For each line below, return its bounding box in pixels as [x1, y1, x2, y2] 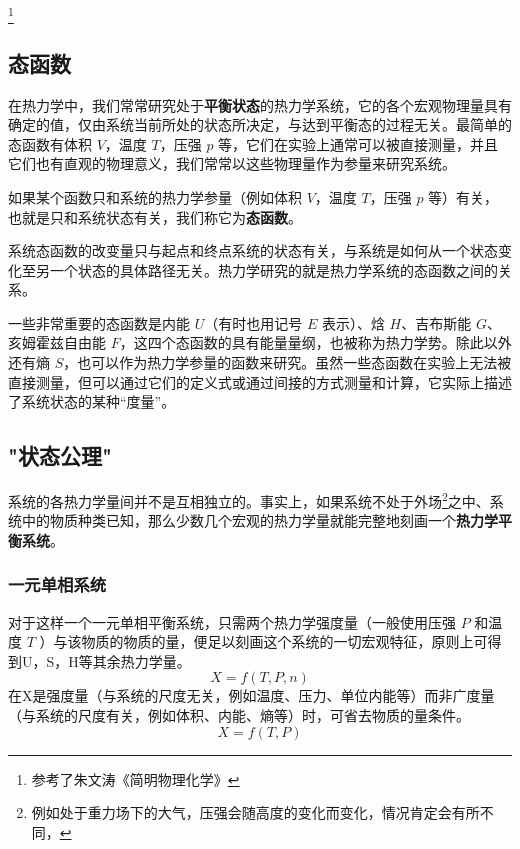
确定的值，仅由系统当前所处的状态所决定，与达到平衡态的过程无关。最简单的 [8, 114, 512, 135]
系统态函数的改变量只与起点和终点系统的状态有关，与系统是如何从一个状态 [8, 240, 498, 261]
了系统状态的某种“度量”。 [8, 391, 176, 412]
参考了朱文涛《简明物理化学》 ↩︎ [31, 768, 240, 789]
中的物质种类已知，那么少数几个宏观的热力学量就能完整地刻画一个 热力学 [21, 510, 498, 531]
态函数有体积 [8, 133, 92, 154]
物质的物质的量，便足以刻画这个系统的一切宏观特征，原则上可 [81, 631, 488, 652]
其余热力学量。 [92, 650, 191, 671]
